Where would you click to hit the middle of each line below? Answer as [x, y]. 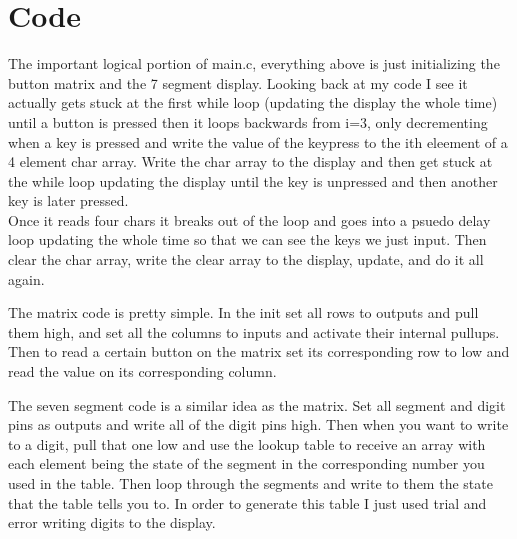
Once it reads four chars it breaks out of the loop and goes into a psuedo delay [249, 219]
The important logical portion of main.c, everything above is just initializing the [254, 63]
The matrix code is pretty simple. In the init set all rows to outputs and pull [243, 312]
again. [26, 278]
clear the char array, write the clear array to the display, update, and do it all [246, 259]
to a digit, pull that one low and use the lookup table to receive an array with [247, 443]
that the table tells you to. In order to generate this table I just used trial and [247, 502]
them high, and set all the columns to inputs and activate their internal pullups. [254, 331]
